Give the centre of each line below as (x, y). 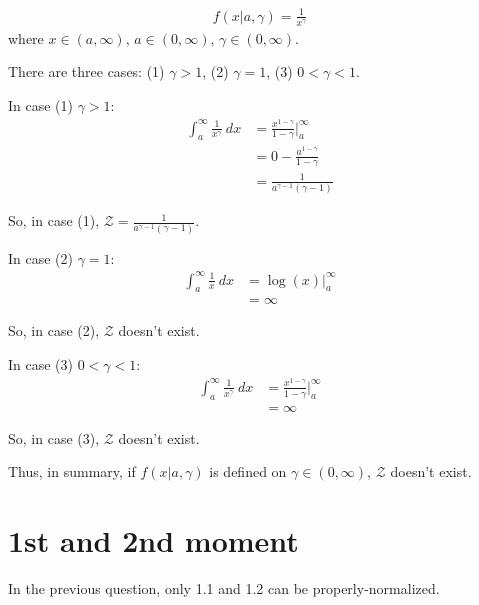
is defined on (248, 471)
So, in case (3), (54, 437)
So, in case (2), (54, 330)
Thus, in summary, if (72, 471)
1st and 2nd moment (153, 539)
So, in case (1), (54, 220)
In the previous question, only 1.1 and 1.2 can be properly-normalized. (224, 587)
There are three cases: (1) (86, 71)
